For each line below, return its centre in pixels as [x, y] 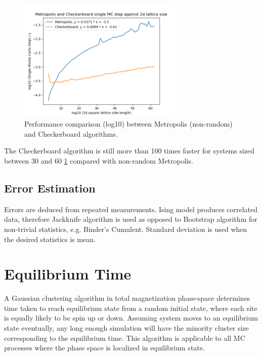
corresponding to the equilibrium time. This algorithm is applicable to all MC [125, 338]
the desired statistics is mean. [50, 239]
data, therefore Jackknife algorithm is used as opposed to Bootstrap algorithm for [131, 219]
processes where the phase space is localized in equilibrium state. [104, 348]
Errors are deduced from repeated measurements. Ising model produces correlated [131, 209]
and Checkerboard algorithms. [71, 133]
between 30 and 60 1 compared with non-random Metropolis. [99, 160]
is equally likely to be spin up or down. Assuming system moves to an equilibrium [131, 318]
